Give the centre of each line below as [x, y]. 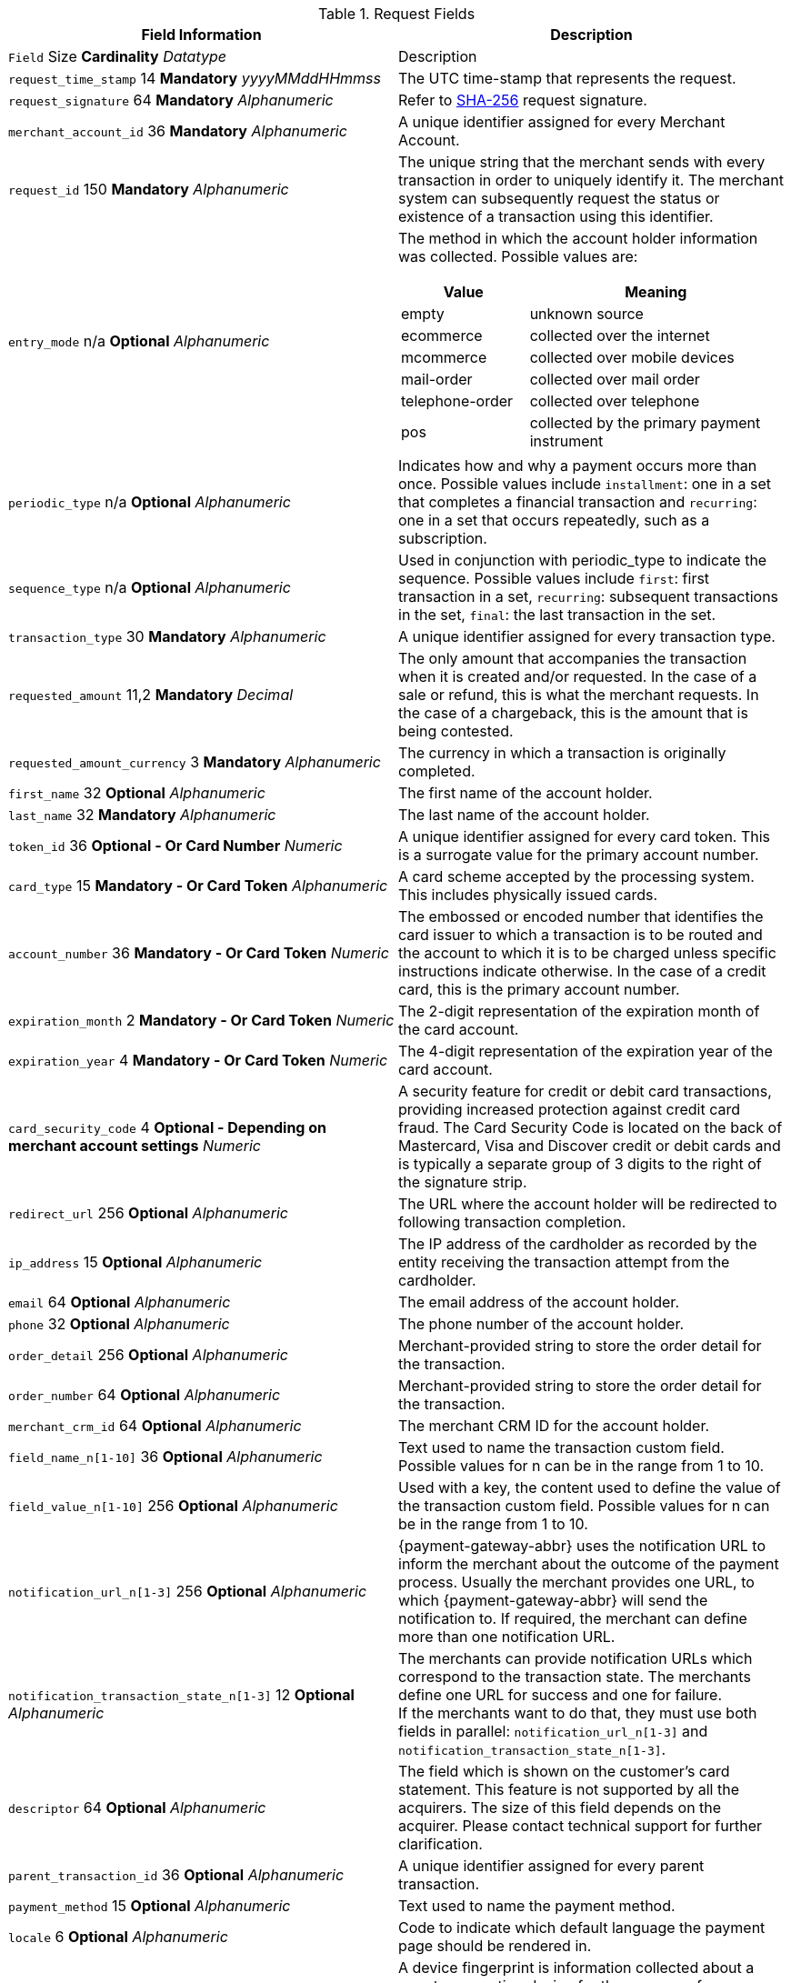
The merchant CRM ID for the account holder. [554, 1426]
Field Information [201, 35]
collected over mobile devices [632, 357]
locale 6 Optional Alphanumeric [118, 1937]
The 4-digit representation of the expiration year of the [586, 1051]
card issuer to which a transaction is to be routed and [581, 935]
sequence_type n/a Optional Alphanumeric [150, 587]
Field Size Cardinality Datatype [117, 56]
